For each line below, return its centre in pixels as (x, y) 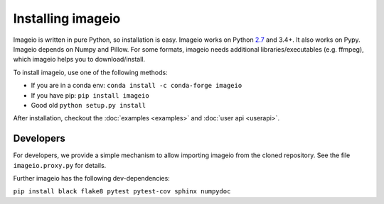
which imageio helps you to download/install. (79, 59)
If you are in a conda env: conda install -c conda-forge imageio (137, 86)
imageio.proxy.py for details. (60, 165)
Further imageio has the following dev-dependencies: (91, 178)
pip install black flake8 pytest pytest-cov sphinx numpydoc (122, 192)
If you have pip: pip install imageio (90, 95)
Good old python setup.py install (88, 105)
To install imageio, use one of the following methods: (90, 72)
